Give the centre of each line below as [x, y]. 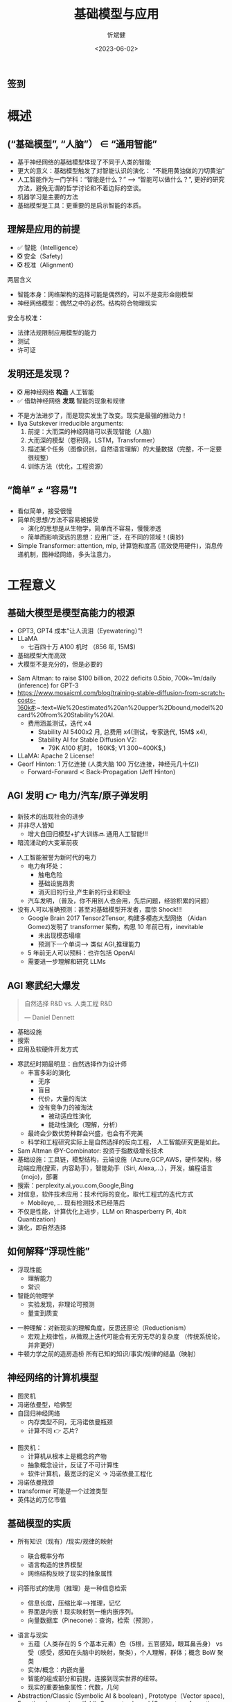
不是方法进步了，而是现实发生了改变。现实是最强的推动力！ [102, 415]
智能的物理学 [35, 1295]
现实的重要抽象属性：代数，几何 [73, 1687]
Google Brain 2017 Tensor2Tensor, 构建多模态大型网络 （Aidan [117, 918]
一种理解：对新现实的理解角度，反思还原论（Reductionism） [104, 1328]
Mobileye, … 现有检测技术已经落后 [76, 1203]
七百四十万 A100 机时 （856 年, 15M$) [82, 647]
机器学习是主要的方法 [47, 197]
